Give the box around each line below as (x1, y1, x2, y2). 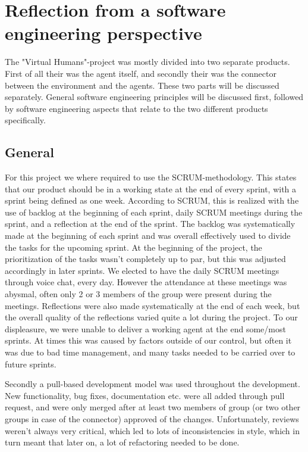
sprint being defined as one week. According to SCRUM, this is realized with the (5, 194, 299, 207)
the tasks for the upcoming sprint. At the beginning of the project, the (5, 241, 262, 253)
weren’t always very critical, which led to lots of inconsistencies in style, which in (5, 424, 300, 437)
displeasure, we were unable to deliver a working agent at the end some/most (5, 322, 286, 335)
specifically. (5, 114, 46, 126)
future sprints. (5, 357, 56, 370)
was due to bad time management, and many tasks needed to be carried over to (5, 345, 296, 358)
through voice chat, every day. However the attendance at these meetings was (5, 276, 287, 288)
